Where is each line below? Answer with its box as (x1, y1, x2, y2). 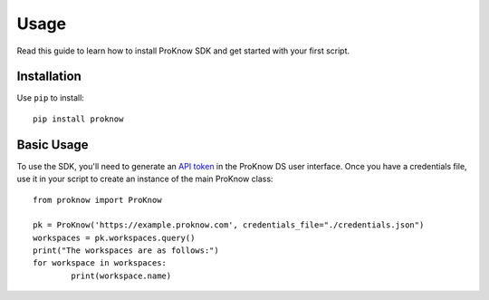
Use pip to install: (16, 92, 85, 103)
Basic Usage (16, 137, 89, 152)
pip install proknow (33, 113, 124, 124)
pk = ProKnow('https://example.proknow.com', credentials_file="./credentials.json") (33, 220, 425, 230)
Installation (16, 69, 81, 84)
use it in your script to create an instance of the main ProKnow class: (16, 173, 273, 185)
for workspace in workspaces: (33, 258, 168, 268)
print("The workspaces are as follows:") (33, 246, 219, 256)
